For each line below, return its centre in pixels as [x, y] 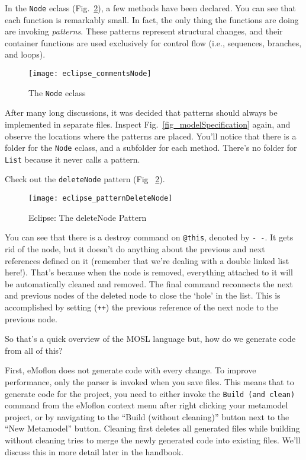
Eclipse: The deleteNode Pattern [88, 217]
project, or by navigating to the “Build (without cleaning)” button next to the [147, 416]
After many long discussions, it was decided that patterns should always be [141, 112]
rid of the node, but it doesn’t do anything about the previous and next [135, 249]
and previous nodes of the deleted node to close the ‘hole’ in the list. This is [143, 295]
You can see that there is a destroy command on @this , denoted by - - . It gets [149, 237]
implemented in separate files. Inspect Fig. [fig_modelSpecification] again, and [148, 124]
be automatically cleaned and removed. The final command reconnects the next [149, 283]
